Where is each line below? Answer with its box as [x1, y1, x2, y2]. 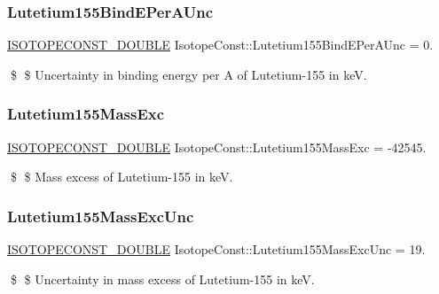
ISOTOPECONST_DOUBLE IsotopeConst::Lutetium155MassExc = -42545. [7, 137, 427, 156]
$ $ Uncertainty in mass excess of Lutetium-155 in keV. [10, 269, 315, 288]
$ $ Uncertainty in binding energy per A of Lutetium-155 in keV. [10, 65, 367, 83]
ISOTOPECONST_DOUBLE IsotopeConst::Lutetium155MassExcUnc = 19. [7, 240, 426, 259]
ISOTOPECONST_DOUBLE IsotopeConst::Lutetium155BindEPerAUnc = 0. [7, 35, 434, 54]
